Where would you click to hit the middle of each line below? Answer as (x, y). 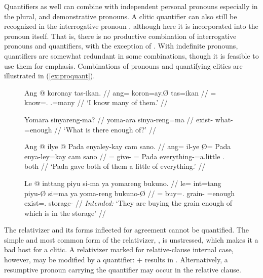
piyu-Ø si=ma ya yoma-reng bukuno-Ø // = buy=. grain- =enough (130, 193)
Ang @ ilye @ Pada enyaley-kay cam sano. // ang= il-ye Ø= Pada (128, 146)
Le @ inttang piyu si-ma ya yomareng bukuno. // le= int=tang (123, 183)
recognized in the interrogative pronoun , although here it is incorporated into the (131, 26)
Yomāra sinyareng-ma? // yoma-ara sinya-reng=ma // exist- (119, 119)
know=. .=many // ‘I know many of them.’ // (96, 102)
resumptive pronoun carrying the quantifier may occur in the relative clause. (123, 269)
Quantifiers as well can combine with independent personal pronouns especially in (131, 6)
